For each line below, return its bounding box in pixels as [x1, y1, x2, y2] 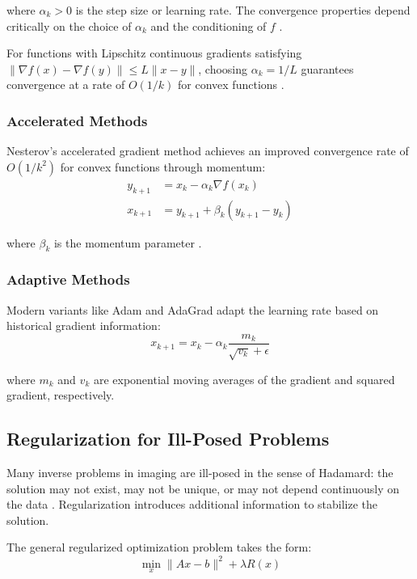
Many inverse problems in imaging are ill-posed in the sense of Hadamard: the [6, 464, 394, 481]
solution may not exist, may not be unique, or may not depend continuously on [6, 480, 400, 497]
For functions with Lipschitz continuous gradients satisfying [6, 44, 302, 61]
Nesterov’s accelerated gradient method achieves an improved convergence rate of [6, 142, 409, 159]
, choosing [198, 60, 248, 77]
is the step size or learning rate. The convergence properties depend [75, 2, 411, 18]
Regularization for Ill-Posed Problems [6, 426, 330, 451]
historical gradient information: [6, 317, 161, 334]
